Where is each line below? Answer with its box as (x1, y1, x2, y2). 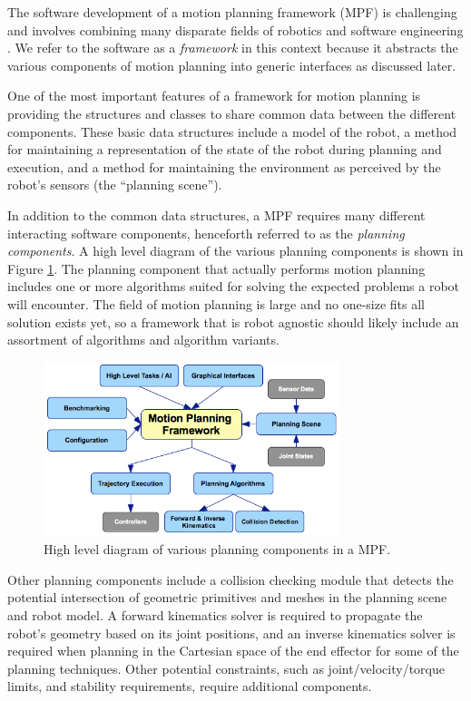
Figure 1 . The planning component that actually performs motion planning (7, 258, 426, 277)
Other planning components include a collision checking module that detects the (7, 570, 454, 589)
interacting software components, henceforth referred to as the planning (7, 223, 405, 242)
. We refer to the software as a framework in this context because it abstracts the (7, 38, 458, 57)
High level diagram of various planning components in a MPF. (44, 540, 391, 559)
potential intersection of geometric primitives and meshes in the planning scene (7, 588, 447, 607)
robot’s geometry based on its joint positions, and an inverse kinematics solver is (7, 623, 456, 642)
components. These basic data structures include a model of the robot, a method (7, 122, 457, 141)
